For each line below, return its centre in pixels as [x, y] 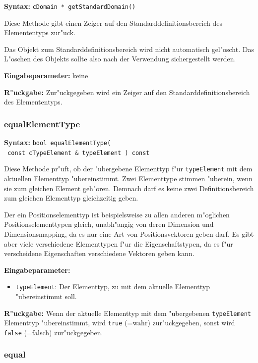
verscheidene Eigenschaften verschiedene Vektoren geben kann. [99, 253]
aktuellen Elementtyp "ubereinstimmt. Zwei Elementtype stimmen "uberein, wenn [128, 178]
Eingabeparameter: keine [46, 76]
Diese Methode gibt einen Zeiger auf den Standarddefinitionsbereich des [113, 23]
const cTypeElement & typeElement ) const [79, 153]
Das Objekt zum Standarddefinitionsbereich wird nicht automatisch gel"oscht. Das [129, 49]
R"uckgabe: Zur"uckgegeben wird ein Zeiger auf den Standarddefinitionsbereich [127, 92]
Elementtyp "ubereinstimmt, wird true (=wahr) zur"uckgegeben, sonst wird [120, 323]
